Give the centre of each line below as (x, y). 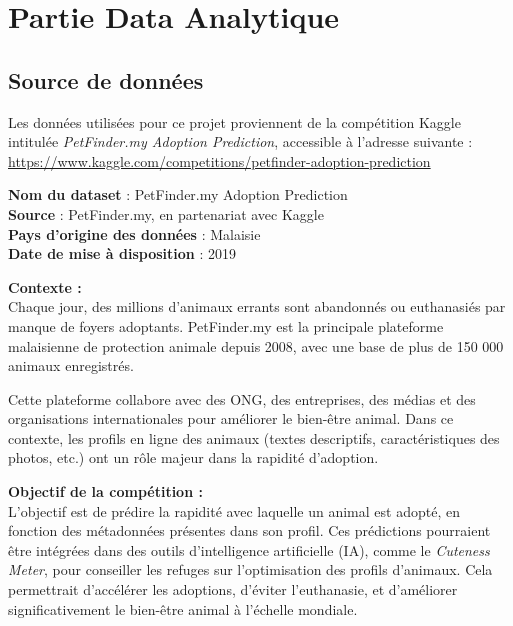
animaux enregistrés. (71, 365)
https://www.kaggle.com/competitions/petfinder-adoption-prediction (219, 160)
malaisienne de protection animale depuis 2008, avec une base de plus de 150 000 (256, 345)
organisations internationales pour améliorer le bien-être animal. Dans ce (231, 418)
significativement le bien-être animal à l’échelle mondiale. (183, 608)
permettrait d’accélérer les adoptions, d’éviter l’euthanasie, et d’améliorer (233, 589)
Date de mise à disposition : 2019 (122, 253)
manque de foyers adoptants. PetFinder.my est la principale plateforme (226, 325)
